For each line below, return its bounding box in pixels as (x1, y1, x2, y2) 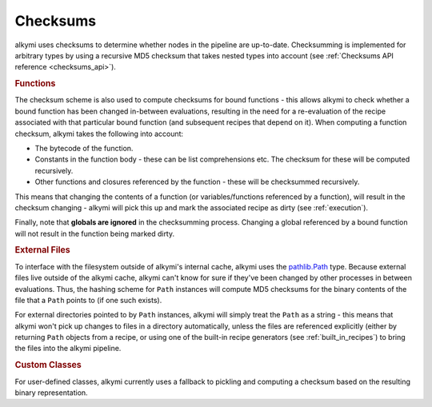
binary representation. (14, 388, 88, 397)
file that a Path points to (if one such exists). (14, 295, 162, 305)
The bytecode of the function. (34, 143, 134, 153)
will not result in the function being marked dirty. (14, 229, 175, 238)
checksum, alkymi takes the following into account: (14, 129, 184, 138)
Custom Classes (14, 360, 82, 371)
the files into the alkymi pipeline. (14, 344, 122, 353)
